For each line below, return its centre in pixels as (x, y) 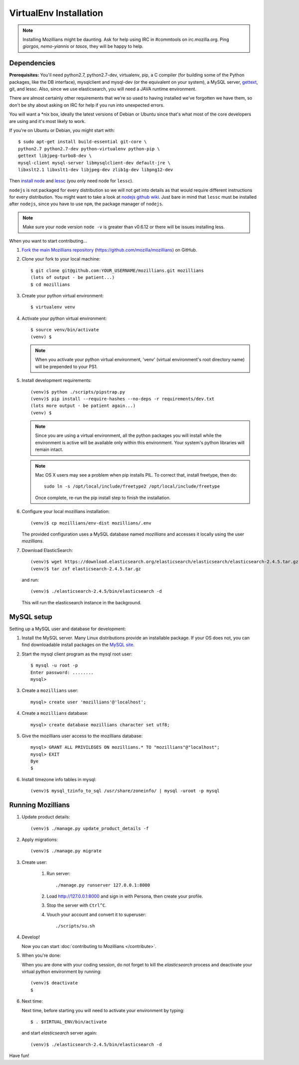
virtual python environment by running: (62, 972)
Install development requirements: (57, 381)
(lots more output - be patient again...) (83, 406)
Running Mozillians (39, 805)
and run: (30, 580)
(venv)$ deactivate (54, 983)
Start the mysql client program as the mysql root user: (77, 654)
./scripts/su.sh (75, 926)
